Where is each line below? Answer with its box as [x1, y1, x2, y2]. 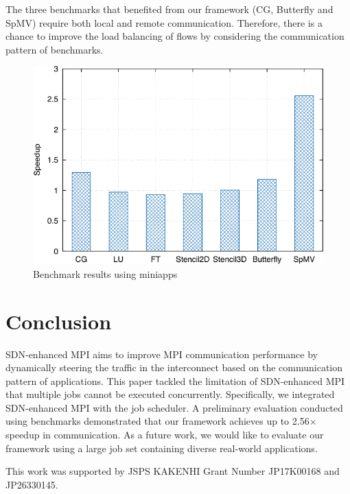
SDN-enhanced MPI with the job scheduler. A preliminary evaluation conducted [5, 400, 343, 414]
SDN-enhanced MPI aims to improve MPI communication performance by [5, 346, 318, 361]
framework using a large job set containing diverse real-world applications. [5, 440, 318, 455]
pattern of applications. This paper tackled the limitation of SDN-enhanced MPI [5, 373, 345, 388]
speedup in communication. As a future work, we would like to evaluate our [5, 427, 324, 442]
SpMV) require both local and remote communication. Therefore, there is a [5, 15, 323, 30]
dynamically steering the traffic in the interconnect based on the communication [5, 360, 343, 375]
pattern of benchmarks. [5, 42, 104, 56]
